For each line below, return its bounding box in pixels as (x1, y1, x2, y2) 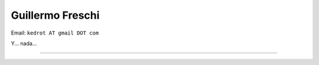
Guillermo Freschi (11, 9, 100, 22)
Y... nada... (11, 40, 37, 47)
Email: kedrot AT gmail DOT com (11, 29, 99, 36)
